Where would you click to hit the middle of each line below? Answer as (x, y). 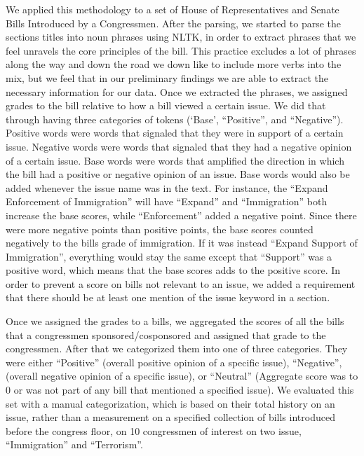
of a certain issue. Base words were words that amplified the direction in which (175, 160)
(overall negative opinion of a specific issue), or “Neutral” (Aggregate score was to (182, 376)
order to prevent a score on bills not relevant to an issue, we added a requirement (181, 283)
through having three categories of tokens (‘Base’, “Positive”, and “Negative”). (175, 119)
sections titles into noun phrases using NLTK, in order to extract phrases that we (181, 37)
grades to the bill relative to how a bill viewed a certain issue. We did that (166, 105)
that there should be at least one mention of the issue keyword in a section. (168, 297)
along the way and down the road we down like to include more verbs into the (174, 64)
